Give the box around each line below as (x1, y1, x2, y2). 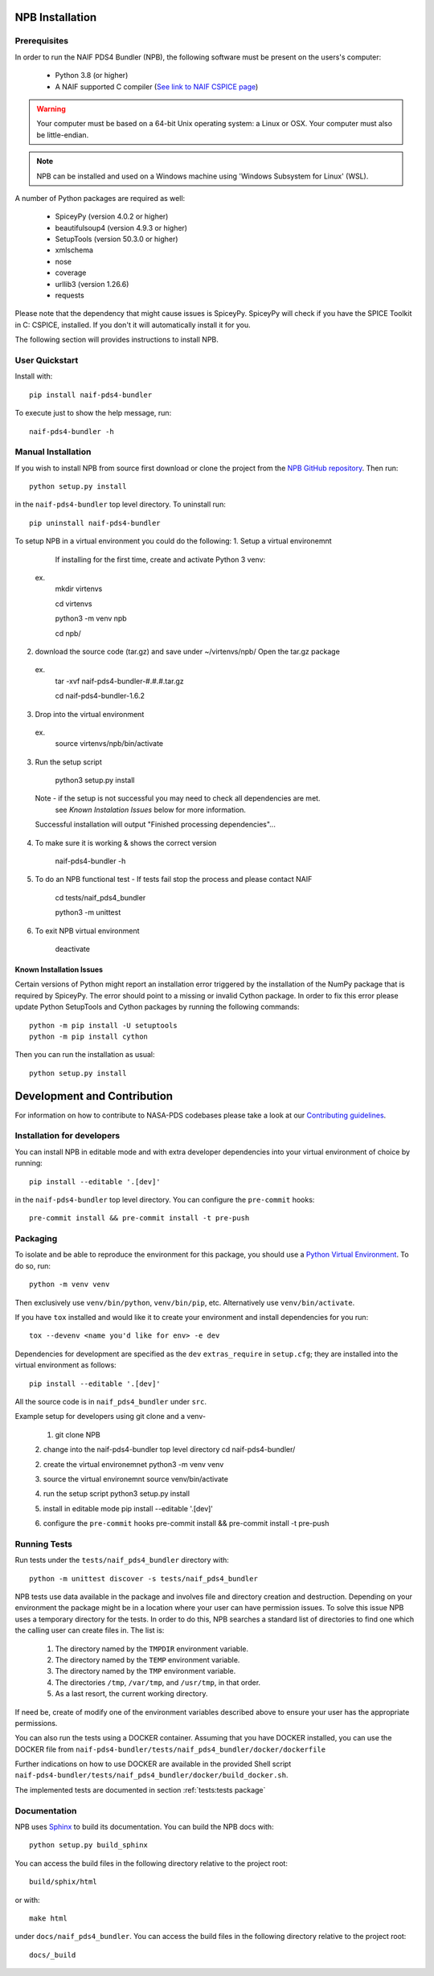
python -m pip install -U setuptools (29, 1021, 178, 1030)
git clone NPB (55, 1429, 100, 1439)
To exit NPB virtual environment (35, 925, 140, 936)
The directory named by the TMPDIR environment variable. (55, 1644, 249, 1654)
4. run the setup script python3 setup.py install (35, 1489, 190, 1498)
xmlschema (55, 245, 94, 255)
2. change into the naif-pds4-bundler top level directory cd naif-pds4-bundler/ (35, 1445, 296, 1454)
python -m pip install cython (29, 1031, 149, 1041)
